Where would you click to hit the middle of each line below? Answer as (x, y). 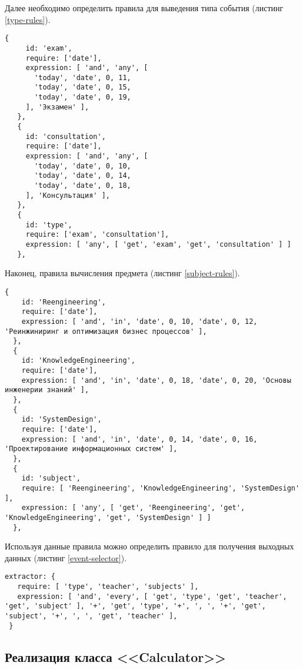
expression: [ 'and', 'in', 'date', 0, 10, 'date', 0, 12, (139, 321)
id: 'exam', (49, 48)
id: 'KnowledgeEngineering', (78, 361)
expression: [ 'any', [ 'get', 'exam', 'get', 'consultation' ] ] (158, 244)
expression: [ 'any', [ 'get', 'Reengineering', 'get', (133, 508)
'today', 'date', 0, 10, (83, 166)
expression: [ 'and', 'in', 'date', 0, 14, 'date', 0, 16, (139, 439)
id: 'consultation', (66, 136)
